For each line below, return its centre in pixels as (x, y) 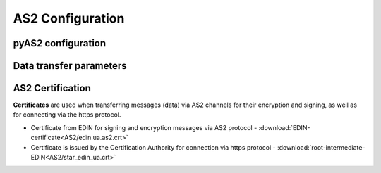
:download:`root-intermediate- (321, 147)
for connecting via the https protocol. (67, 115)
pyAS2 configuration (60, 43)
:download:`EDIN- (284, 127)
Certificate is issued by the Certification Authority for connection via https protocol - (153, 147)
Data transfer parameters (70, 66)
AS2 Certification (52, 88)
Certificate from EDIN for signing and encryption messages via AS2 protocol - (144, 127)
